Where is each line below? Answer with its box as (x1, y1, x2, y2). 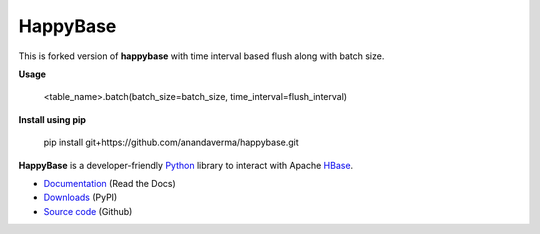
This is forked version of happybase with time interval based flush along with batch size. (18, 50, 385, 62)
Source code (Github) (43, 205, 133, 217)
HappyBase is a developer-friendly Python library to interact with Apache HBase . (18, 159, 354, 171)
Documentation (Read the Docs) (43, 177, 177, 189)
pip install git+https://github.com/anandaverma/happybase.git (43, 136, 299, 149)
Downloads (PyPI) (43, 191, 118, 204)
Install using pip (18, 113, 87, 125)
